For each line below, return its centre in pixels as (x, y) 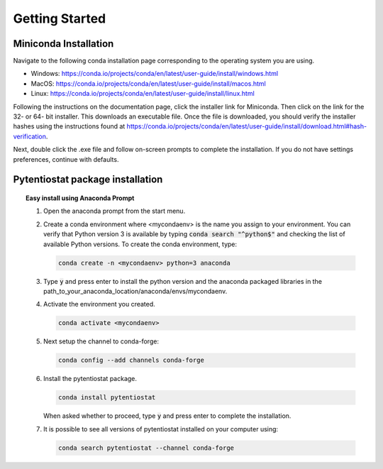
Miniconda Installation (63, 44)
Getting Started (60, 18)
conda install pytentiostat (107, 398)
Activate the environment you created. (99, 304)
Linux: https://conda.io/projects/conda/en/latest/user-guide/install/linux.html (143, 94)
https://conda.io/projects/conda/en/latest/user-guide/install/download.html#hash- (247, 126)
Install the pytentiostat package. (90, 379)
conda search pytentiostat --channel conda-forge (146, 448)
